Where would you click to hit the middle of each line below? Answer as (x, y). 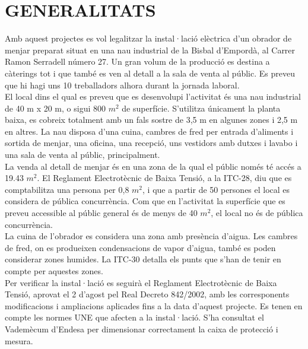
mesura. (19, 340)
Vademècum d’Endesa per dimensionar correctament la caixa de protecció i (142, 329)
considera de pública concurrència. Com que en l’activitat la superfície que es (145, 201)
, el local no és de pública (257, 213)
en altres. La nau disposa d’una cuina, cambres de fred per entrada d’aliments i (149, 131)
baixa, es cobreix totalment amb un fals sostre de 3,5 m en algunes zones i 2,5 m (151, 120)
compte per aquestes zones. (54, 271)
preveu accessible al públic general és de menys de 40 (101, 213)
